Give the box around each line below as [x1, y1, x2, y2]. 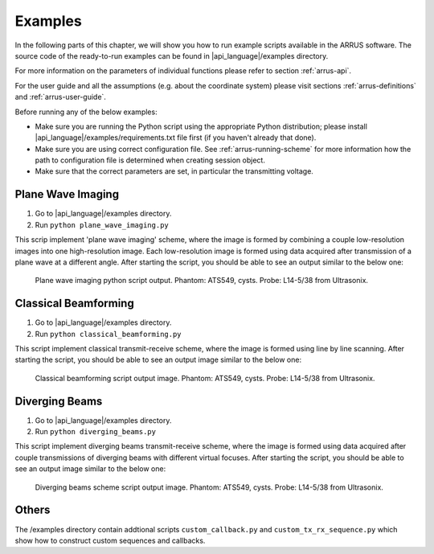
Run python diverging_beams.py [35, 427, 157, 437]
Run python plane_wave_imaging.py [35, 220, 169, 229]
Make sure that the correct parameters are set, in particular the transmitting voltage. [35, 166, 313, 176]
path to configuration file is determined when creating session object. [35, 155, 265, 165]
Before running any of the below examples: [14, 107, 158, 117]
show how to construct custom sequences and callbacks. [14, 536, 206, 545]
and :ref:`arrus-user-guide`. [14, 92, 106, 102]
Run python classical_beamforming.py [35, 329, 182, 339]
